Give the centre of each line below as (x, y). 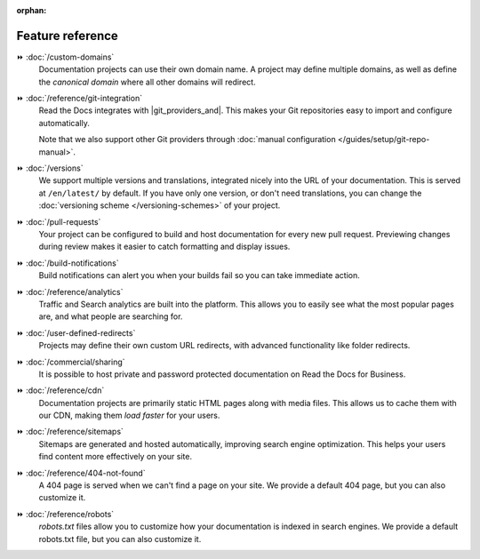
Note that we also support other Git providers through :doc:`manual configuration (188, 140)
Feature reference (68, 36)
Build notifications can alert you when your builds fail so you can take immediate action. (199, 276)
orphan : (32, 10)
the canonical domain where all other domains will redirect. (148, 82)
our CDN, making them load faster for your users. (129, 415)
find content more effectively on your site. (116, 457)
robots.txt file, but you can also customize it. (120, 539)
